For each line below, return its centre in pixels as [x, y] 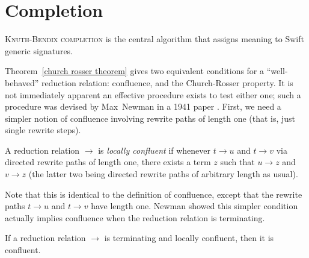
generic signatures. [39, 50]
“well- [277, 71]
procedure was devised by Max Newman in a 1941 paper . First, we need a [143, 106]
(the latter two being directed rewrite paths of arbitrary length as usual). [163, 174]
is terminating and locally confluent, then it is [189, 238]
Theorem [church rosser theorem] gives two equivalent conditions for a [135, 71]
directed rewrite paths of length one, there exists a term [108, 162]
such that [237, 162]
